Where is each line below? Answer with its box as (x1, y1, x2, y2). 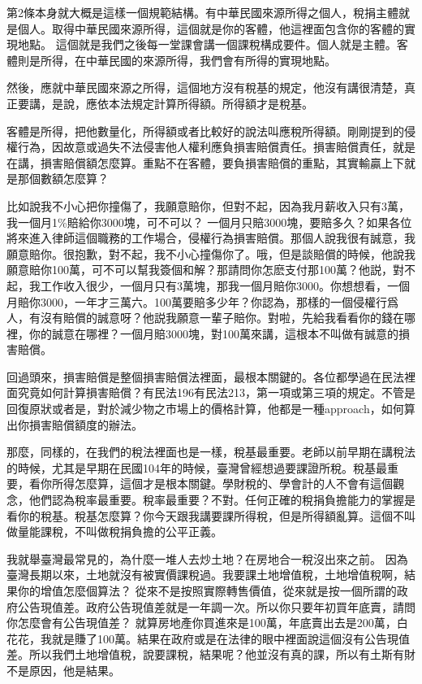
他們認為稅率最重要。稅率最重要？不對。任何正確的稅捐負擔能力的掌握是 (28, 491, 416, 508)
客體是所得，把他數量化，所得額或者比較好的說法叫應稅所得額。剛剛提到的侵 (6, 122, 416, 139)
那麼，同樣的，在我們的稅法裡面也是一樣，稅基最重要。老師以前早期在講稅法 (6, 443, 416, 460)
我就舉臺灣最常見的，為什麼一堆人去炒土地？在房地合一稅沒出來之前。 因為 (6, 550, 408, 567)
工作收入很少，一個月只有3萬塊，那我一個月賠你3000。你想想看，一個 (40, 277, 410, 294)
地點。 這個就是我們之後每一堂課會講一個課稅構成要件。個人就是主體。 (17, 36, 397, 53)
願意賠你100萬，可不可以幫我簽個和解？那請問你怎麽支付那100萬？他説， (6, 261, 393, 278)
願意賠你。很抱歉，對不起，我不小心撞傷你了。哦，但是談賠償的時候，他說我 (6, 245, 416, 262)
